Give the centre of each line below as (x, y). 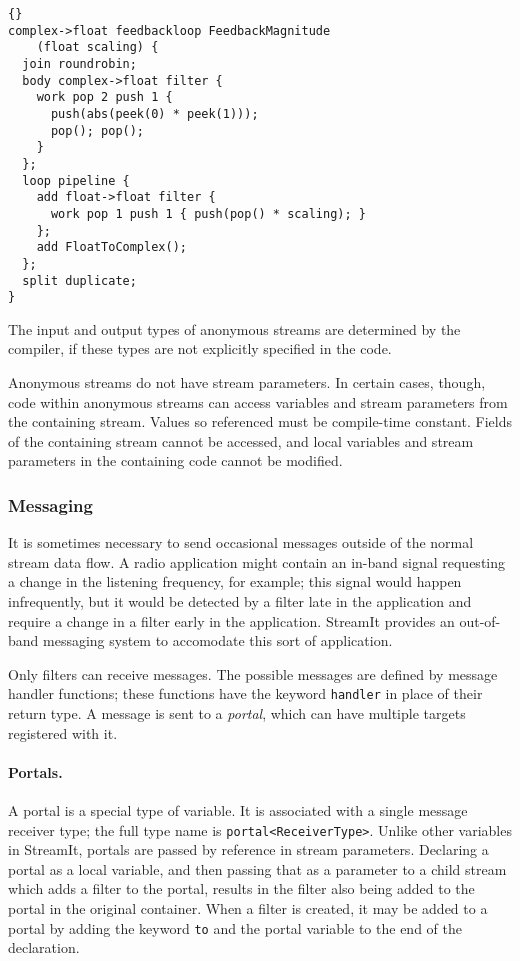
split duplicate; (79, 280)
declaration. (44, 947)
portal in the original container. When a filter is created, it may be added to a (248, 908)
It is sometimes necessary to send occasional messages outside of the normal (241, 542)
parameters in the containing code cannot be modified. (175, 460)
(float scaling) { (97, 47)
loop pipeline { (76, 180)
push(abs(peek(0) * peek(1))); (154, 113)
